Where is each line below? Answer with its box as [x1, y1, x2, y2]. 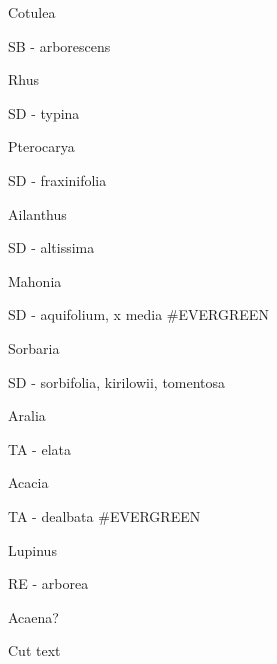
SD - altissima [8, 237, 95, 258]
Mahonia [8, 270, 62, 291]
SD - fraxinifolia [8, 169, 107, 190]
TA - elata [8, 438, 71, 459]
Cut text [8, 640, 61, 661]
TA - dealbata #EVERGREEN [8, 505, 201, 526]
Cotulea [8, 2, 56, 22]
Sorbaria [8, 337, 60, 358]
